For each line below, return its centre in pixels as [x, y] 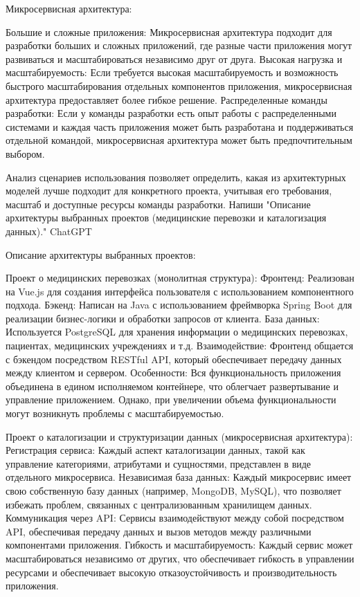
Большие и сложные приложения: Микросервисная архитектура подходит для [169, 31]
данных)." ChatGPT [49, 231]
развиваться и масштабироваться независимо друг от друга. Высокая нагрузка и [174, 58]
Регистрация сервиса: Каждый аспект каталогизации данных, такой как [155, 450]
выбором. [25, 153]
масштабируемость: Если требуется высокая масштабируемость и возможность [172, 72]
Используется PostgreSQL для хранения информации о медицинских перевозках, [177, 332]
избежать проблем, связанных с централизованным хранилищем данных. [159, 504]
